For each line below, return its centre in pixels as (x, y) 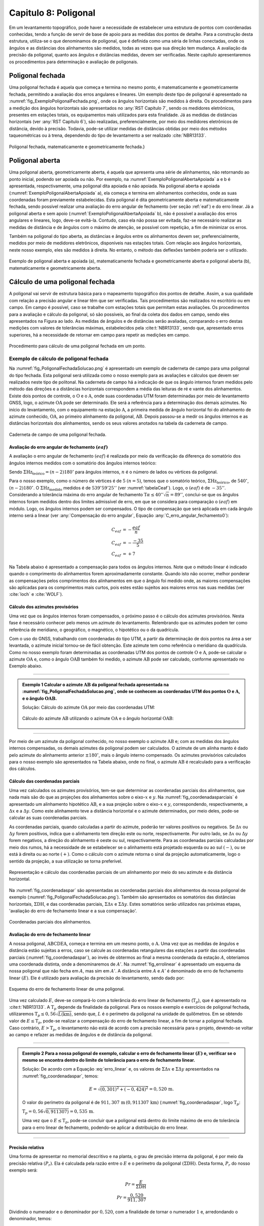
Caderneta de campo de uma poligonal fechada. (58, 434)
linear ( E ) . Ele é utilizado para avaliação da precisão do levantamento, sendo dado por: (97, 978)
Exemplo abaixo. (26, 666)
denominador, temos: (31, 1219)
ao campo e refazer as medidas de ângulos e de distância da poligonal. (81, 1035)
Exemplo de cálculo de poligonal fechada (59, 358)
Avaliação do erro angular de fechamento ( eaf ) (59, 447)
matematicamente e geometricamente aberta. (55, 268)
